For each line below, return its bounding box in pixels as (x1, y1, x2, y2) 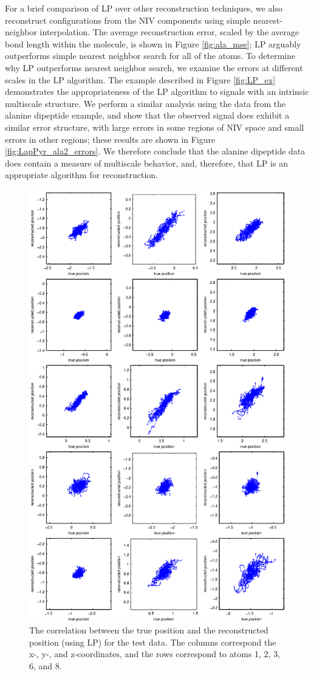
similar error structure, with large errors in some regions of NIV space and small (5, 120, 304, 133)
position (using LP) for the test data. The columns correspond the (29, 635, 276, 648)
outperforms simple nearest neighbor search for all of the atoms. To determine (5, 49, 296, 62)
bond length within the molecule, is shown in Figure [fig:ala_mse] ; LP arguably (5, 37, 301, 50)
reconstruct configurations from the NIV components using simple (5, 13, 251, 26)
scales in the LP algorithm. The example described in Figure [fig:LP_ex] (5, 73, 276, 86)
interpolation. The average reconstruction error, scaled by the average (39, 26, 299, 38)
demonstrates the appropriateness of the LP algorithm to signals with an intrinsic (5, 85, 309, 98)
